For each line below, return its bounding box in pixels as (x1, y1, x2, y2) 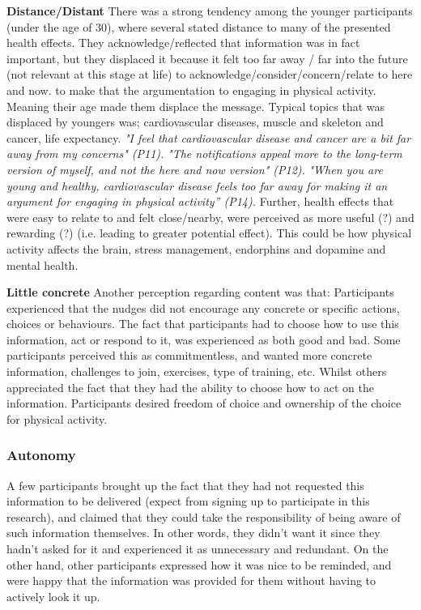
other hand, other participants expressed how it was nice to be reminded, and (6, 556, 392, 573)
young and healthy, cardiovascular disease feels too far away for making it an (6, 177, 388, 194)
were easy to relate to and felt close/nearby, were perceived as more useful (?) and (6, 208, 415, 225)
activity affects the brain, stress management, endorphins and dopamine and (6, 240, 386, 257)
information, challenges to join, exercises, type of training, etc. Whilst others (6, 363, 387, 380)
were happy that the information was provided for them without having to (6, 572, 376, 589)
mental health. (6, 256, 79, 273)
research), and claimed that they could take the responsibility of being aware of (6, 508, 401, 525)
